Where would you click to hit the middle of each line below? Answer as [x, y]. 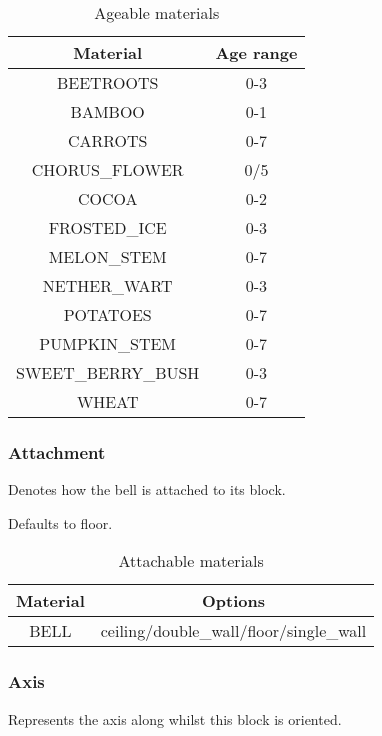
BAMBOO [107, 111]
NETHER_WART [107, 285]
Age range [256, 52]
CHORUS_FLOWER [107, 169]
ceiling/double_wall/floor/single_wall [233, 631]
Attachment [57, 451]
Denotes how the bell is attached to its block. [147, 489]
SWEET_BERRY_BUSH [108, 372]
